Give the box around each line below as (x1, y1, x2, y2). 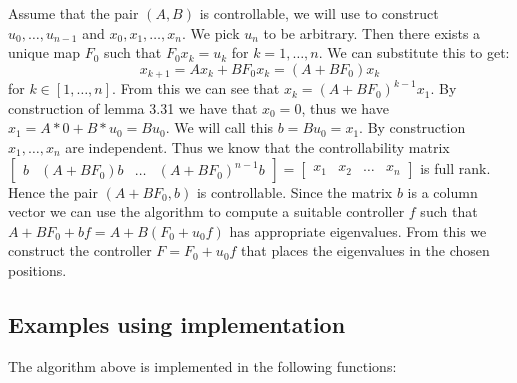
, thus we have (301, 97, 389, 118)
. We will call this (165, 117, 274, 138)
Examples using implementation (8, 308, 346, 339)
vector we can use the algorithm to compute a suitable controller (8, 201, 405, 222)
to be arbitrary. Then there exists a (263, 22, 481, 43)
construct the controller (8, 240, 152, 261)
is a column (407, 181, 478, 202)
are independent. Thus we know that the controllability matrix (65, 137, 450, 158)
